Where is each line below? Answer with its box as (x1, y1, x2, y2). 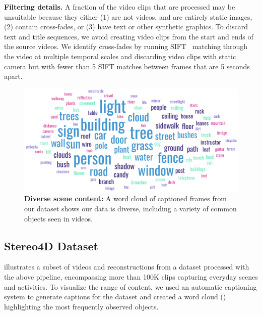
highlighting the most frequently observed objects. (4, 301, 159, 311)
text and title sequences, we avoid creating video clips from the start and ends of (4, 31, 253, 41)
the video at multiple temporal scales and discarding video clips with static (4, 51, 236, 61)
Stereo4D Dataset (4, 238, 98, 253)
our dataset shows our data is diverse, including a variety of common (24, 203, 237, 214)
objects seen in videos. (24, 213, 93, 223)
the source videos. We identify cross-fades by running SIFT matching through (4, 41, 247, 52)
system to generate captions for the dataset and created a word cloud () (4, 291, 226, 302)
